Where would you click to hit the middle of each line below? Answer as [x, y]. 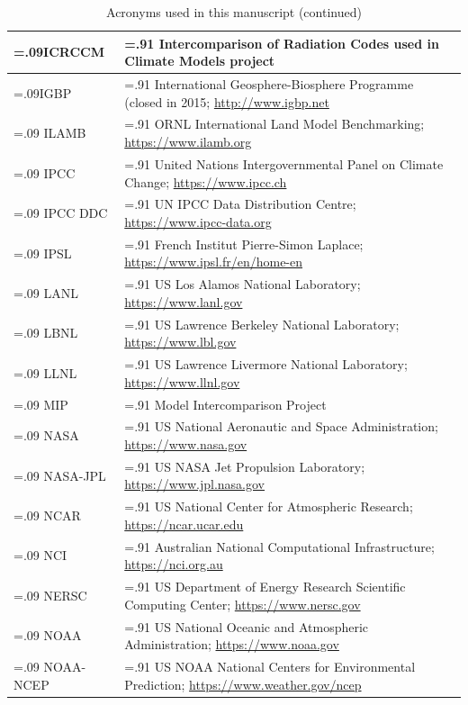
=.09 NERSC [50, 595]
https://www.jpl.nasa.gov [194, 484]
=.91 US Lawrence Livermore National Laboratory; [266, 364]
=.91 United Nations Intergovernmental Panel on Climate [284, 163]
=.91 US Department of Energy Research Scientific [265, 587]
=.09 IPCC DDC [61, 213]
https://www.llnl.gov [182, 381]
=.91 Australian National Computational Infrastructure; [279, 546]
